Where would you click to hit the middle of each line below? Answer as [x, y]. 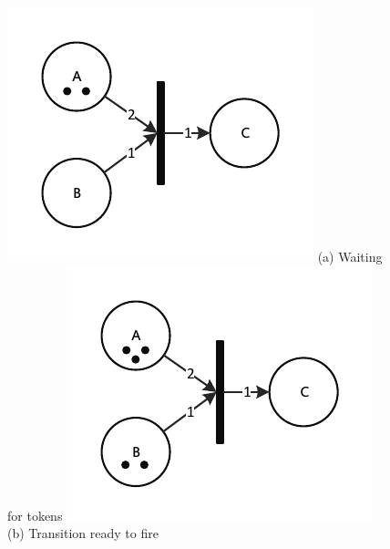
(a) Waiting [350, 256]
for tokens [35, 515]
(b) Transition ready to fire [83, 533]
